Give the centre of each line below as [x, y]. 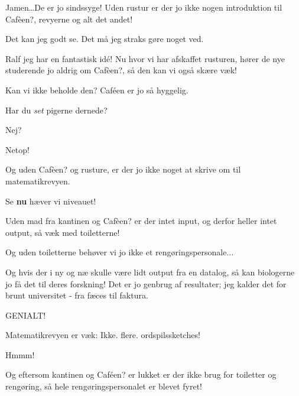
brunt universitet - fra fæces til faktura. [77, 295]
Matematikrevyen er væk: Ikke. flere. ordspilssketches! [103, 335]
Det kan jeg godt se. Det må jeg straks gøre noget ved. [105, 39]
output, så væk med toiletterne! [63, 232]
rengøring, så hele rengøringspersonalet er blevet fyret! [104, 386]
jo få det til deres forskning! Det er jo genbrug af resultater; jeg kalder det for [146, 283]
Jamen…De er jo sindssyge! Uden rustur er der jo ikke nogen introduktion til [144, 7]
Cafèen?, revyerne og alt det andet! [69, 19]
